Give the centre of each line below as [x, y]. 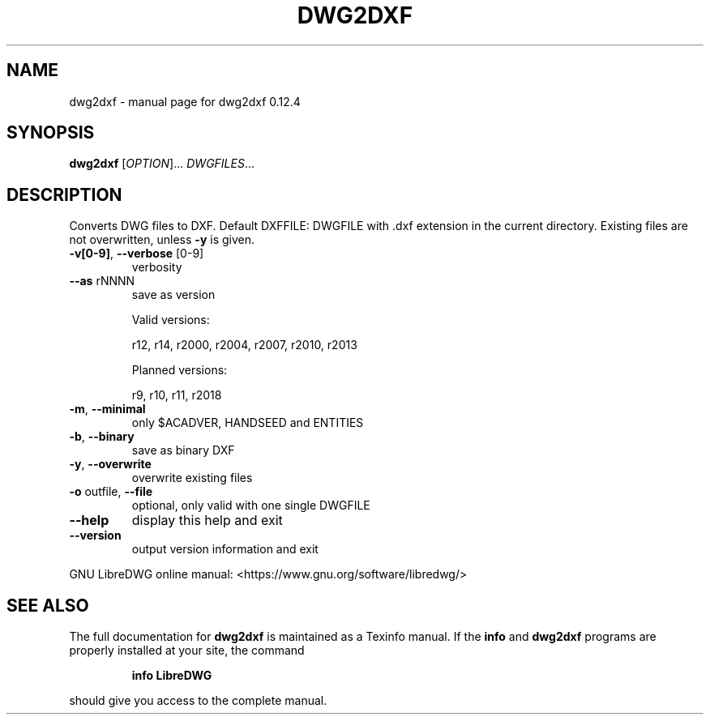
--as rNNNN [102, 281]
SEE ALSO [48, 605]
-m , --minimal [107, 409]
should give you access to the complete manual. [198, 701]
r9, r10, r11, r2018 [177, 395]
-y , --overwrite [110, 464]
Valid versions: [171, 320]
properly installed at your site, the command [187, 651]
